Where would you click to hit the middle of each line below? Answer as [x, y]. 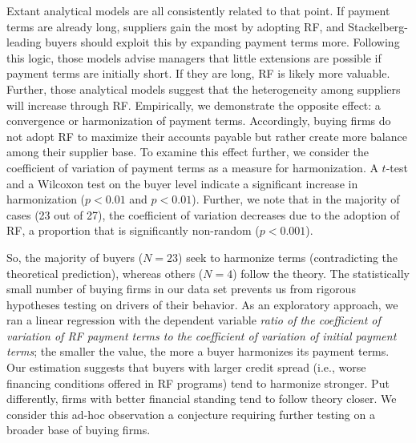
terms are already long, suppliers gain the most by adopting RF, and [176, 26]
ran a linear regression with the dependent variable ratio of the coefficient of [194, 320]
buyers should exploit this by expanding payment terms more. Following [222, 42]
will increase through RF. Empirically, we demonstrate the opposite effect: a [194, 105]
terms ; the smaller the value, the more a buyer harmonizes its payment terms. [198, 351]
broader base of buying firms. [79, 430]
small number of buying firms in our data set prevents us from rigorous [181, 289]
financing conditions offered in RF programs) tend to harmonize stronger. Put [198, 383]
